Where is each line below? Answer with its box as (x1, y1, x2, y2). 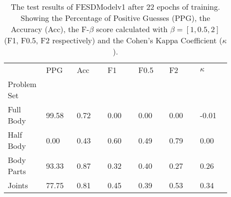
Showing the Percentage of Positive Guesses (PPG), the (20, 12, 211, 23)
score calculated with (96, 23, 168, 35)
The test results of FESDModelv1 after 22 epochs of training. (11, 1, 220, 12)
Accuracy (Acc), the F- (11, 23, 89, 35)
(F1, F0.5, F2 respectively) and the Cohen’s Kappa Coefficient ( (4, 35, 222, 46)
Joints (8, 179, 28, 191)
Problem (8, 78, 36, 90)
